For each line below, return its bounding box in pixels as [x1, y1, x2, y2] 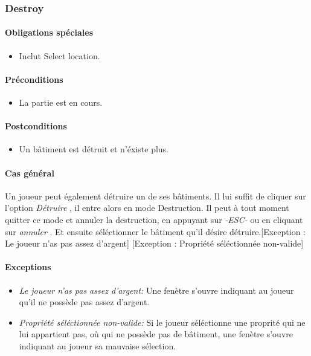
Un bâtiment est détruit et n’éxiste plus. [19, 143, 169, 155]
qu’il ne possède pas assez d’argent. [19, 296, 150, 308]
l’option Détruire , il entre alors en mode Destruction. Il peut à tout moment [5, 201, 289, 214]
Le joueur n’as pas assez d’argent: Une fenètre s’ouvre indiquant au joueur [19, 283, 294, 296]
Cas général [5, 166, 54, 179]
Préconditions [5, 73, 63, 85]
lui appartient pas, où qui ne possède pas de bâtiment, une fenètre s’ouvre [19, 328, 293, 340]
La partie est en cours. [19, 96, 103, 109]
